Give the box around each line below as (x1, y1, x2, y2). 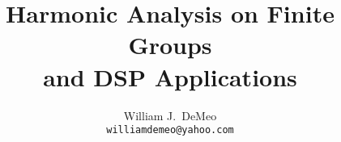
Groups (128, 28, 212, 61)
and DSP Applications (43, 60, 297, 93)
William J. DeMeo (123, 106, 217, 123)
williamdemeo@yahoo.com (106, 124, 234, 136)
